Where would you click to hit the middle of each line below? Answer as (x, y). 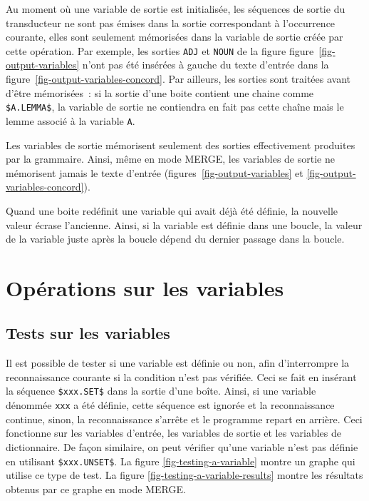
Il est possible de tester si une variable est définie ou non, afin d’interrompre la (178, 363)
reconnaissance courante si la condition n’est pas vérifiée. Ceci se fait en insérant (181, 376)
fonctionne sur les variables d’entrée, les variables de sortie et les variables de (173, 433)
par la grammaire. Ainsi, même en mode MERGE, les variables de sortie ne (170, 159)
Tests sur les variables (88, 333)
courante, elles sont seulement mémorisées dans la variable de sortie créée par (175, 37)
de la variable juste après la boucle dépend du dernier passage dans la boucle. (175, 239)
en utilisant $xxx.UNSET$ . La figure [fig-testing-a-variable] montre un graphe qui (181, 461)
